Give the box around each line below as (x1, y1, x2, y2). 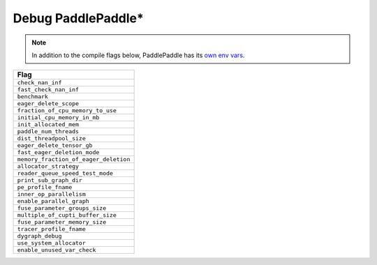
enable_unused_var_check (17, 246, 96, 254)
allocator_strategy (17, 162, 80, 170)
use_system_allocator (17, 239, 87, 247)
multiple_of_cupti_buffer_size (17, 211, 117, 219)
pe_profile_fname (17, 183, 73, 191)
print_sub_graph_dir (17, 176, 83, 184)
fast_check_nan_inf (17, 86, 80, 93)
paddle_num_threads (17, 128, 80, 135)
